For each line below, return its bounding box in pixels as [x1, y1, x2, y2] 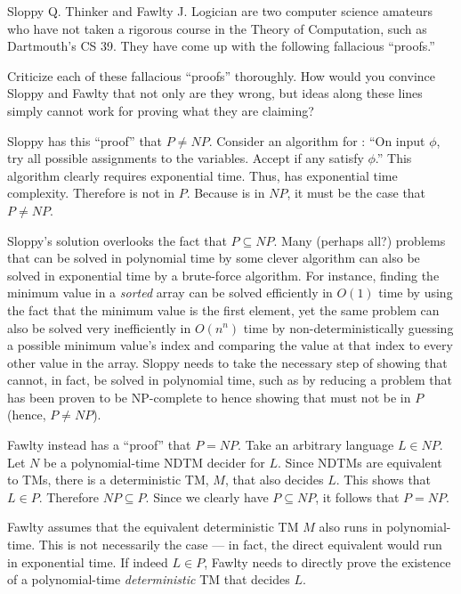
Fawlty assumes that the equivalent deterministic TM [7, 517, 299, 536]
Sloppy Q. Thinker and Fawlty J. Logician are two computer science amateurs [7, 2, 433, 20]
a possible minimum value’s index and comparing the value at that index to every [7, 336, 453, 354]
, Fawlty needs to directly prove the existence [204, 552, 451, 571]
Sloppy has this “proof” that [7, 131, 163, 150]
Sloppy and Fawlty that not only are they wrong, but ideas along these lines [7, 84, 423, 102]
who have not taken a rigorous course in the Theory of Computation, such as [7, 19, 427, 37]
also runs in [319, 517, 383, 536]
